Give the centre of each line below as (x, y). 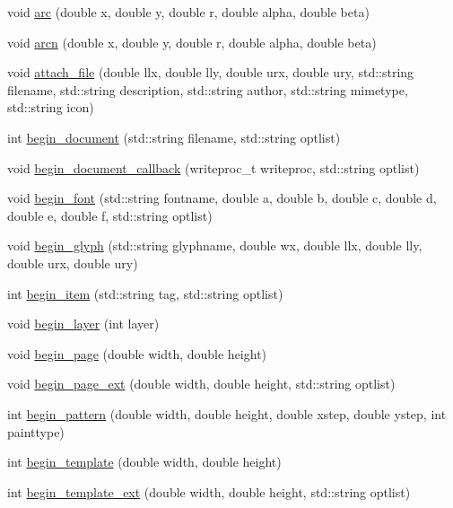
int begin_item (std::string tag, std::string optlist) (145, 293)
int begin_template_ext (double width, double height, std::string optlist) (209, 491)
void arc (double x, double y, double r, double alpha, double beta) (188, 12)
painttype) (36, 431)
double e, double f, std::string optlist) (110, 215)
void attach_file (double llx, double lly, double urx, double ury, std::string (211, 72)
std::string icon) (51, 107)
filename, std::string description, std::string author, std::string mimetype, (208, 89)
